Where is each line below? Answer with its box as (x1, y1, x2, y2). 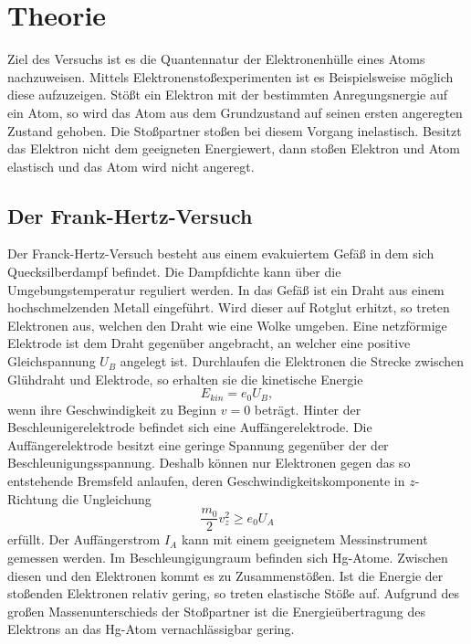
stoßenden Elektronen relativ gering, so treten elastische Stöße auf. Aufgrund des (7, 584, 460, 603)
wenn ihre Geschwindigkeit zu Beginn (7, 399, 217, 418)
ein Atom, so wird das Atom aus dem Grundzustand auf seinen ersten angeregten (7, 102, 463, 121)
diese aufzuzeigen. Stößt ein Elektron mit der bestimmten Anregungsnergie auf (7, 85, 448, 104)
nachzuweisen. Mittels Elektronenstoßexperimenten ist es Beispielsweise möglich (7, 67, 454, 86)
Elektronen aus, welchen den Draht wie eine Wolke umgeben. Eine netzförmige (7, 315, 447, 334)
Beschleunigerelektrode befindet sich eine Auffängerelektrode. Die (7, 417, 372, 437)
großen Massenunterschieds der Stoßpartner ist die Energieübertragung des (7, 601, 425, 620)
